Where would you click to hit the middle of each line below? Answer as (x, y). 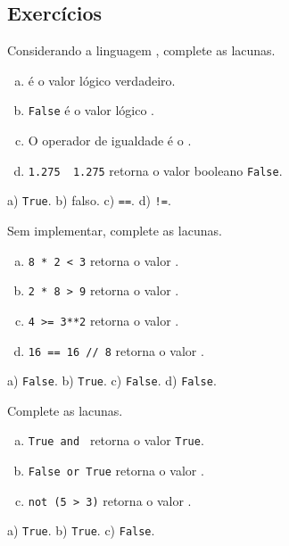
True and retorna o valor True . (116, 440)
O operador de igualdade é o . (110, 141)
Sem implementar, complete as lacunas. (115, 230)
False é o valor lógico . (91, 110)
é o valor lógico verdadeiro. (102, 80)
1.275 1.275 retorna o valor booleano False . (155, 170)
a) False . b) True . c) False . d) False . (112, 381)
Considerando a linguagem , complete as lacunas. (141, 50)
